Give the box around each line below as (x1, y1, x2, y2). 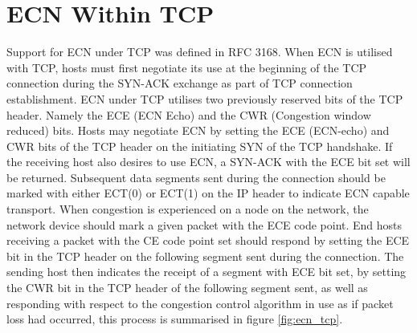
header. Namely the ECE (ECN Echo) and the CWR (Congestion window (6, 106, 371, 123)
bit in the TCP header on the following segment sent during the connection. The (6, 247, 404, 264)
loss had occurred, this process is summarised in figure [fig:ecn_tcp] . (6, 311, 343, 327)
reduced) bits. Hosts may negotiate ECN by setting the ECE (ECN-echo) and (6, 122, 390, 139)
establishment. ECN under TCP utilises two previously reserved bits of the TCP (6, 90, 403, 107)
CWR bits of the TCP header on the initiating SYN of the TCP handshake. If (6, 137, 393, 154)
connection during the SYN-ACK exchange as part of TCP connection (6, 75, 353, 91)
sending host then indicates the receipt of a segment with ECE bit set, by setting (6, 263, 407, 280)
